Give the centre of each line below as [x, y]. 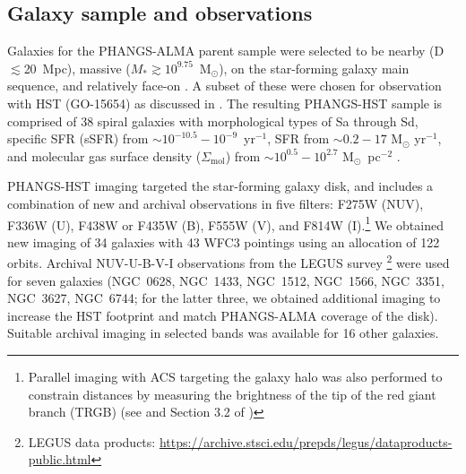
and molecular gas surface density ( [104, 155]
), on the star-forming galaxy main [314, 68]
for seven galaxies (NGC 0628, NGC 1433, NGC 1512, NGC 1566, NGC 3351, [226, 280]
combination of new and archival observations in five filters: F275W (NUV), [216, 203]
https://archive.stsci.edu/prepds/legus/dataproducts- [306, 441]
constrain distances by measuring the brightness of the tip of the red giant [232, 394]
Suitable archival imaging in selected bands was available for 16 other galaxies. [223, 333]
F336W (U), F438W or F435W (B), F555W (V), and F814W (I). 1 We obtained [225, 223]
